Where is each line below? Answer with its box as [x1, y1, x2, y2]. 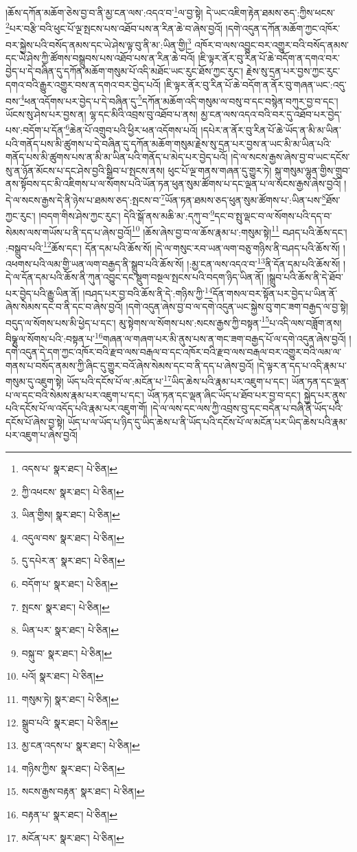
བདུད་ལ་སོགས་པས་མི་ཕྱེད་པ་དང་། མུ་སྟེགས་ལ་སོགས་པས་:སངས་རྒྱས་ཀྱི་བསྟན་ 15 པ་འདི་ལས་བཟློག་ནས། [5, 313, 342, 330]
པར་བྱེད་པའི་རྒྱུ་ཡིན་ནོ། [5, 286, 80, 300]
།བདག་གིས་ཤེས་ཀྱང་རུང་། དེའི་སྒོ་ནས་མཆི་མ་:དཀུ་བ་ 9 [38, 207, 215, 222]
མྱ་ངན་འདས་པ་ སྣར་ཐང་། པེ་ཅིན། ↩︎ [21, 738, 140, 752]
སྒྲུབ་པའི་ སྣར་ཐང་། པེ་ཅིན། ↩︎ [21, 715, 118, 729]
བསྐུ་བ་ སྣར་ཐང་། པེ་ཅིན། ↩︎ [21, 645, 113, 660]
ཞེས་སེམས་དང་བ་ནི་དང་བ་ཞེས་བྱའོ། [5, 299, 123, 314]
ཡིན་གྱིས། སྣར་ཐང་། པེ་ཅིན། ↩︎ [21, 507, 120, 522]
